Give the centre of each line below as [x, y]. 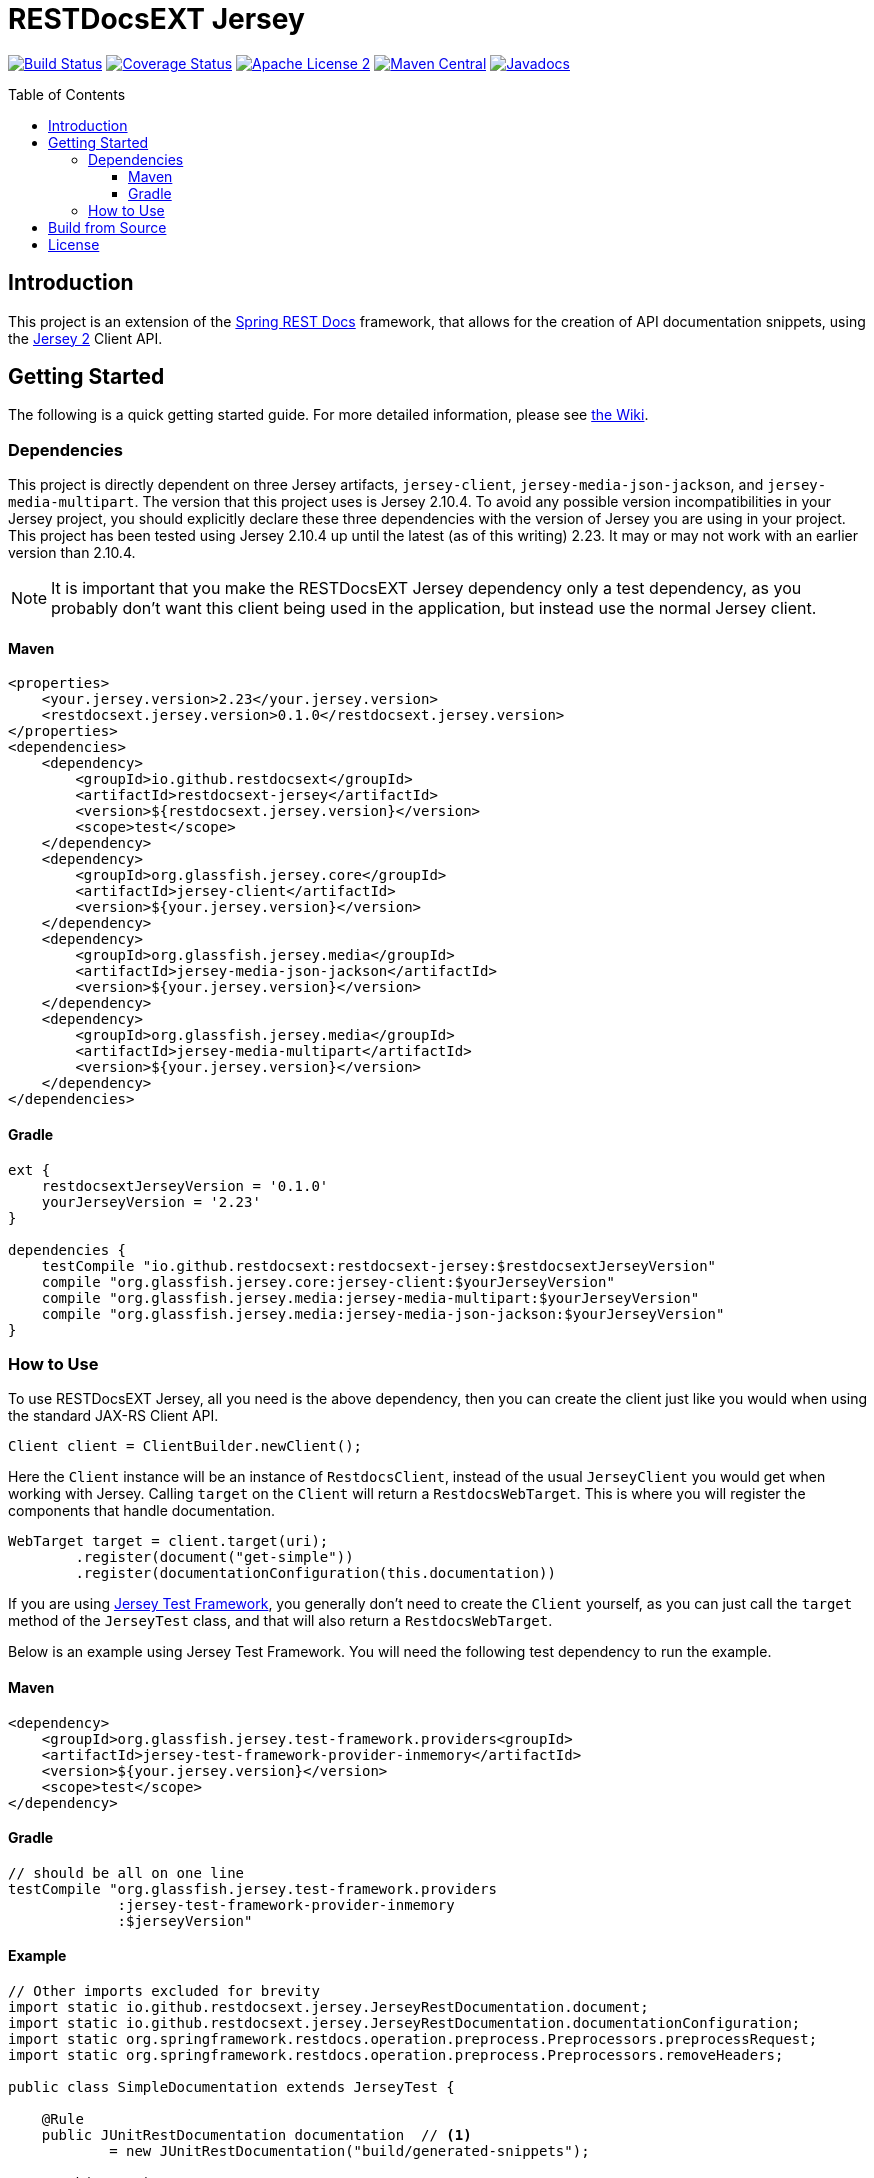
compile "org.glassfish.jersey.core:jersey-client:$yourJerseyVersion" [328, 1281]
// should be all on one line [126, 1872]
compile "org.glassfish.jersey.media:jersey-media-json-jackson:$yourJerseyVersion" [383, 1313]
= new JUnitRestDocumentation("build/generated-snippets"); [349, 2151]
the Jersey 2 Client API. [85, 338]
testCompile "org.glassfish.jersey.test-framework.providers [252, 1888]
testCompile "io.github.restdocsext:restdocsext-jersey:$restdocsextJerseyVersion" [379, 1265]
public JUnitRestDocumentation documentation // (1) [256, 2135]
